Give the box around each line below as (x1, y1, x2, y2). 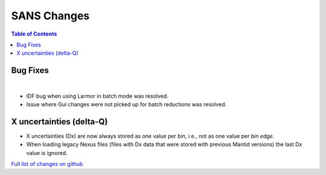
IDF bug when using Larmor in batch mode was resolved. (26, 92, 169, 100)
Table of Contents (11, 30, 57, 37)
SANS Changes (11, 9, 90, 22)
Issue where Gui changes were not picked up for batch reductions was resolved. (26, 101, 227, 108)
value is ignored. (26, 149, 68, 156)
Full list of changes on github (11, 161, 83, 168)
